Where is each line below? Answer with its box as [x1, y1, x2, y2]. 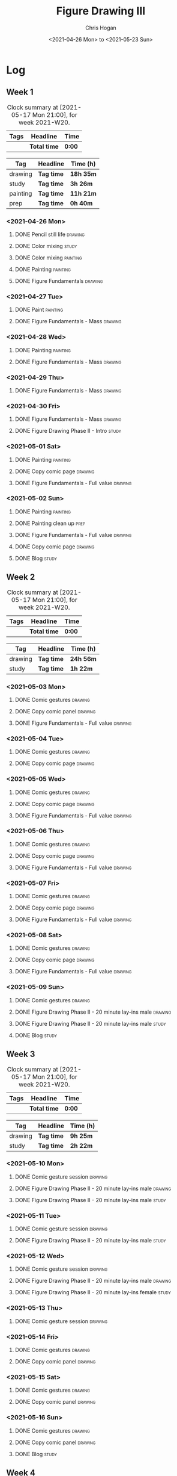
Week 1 [6, 87, 34, 98]
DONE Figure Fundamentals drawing [14, 278, 103, 285]
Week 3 [6, 1049, 35, 1059]
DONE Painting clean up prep [14, 519, 86, 527]
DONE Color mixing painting [14, 254, 82, 261]
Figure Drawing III [56, 4, 146, 18]
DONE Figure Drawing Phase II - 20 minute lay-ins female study [14, 1289, 171, 1296]
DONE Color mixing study [14, 243, 77, 250]
